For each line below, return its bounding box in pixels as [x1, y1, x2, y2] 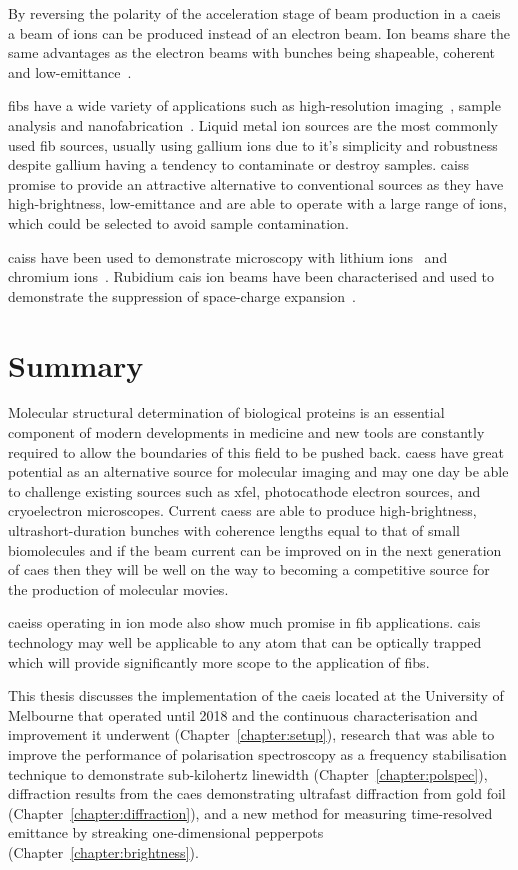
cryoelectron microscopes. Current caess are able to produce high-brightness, [8, 500, 477, 521]
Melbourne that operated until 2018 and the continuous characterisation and [8, 704, 478, 725]
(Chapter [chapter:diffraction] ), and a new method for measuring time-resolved [8, 802, 493, 823]
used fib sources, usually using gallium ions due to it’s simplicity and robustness [8, 134, 498, 155]
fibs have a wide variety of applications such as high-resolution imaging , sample [8, 95, 501, 116]
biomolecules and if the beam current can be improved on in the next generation [8, 539, 502, 560]
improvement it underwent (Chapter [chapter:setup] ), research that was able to [8, 724, 495, 745]
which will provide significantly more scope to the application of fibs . [8, 651, 430, 672]
